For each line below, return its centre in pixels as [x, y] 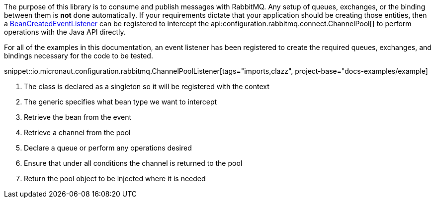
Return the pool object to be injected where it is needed [115, 178]
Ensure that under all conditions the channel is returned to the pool [133, 163]
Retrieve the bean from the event [78, 117]
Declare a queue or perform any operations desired [108, 148]
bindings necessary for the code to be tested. [79, 56]
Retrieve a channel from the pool [77, 132]
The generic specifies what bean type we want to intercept [121, 102]
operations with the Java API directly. [65, 32]
